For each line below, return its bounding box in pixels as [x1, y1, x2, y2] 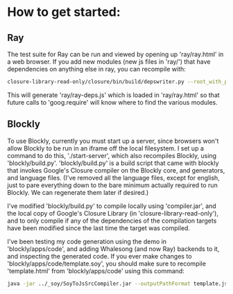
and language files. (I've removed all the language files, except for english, [7, 173, 220, 182]
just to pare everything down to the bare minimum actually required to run [7, 181, 218, 189]
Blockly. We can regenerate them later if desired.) [7, 188, 149, 196]
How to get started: [7, 4, 121, 20]
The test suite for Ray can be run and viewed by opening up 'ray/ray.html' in [7, 50, 224, 58]
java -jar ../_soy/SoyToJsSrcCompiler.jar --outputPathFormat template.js [7, 280, 228, 287]
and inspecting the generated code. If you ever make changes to [7, 252, 192, 260]
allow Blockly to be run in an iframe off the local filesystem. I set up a [7, 144, 205, 153]
